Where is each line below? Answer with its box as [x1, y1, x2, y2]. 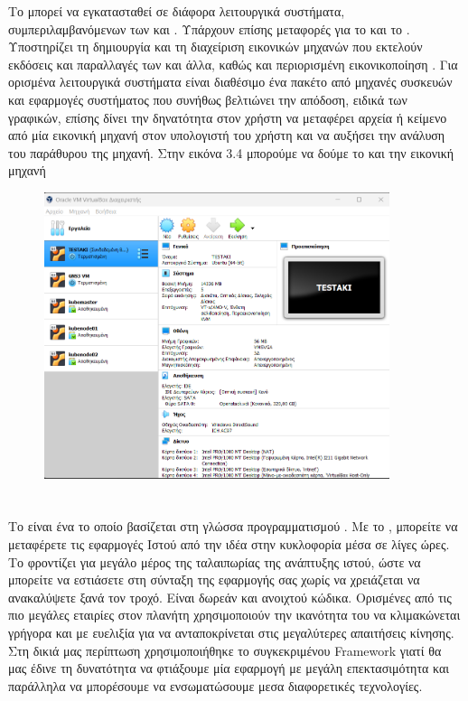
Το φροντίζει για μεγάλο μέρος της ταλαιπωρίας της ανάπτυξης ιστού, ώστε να [8, 552, 421, 571]
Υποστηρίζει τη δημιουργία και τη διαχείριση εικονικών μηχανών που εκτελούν [8, 37, 423, 56]
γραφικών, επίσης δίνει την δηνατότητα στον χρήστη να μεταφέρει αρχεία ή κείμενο [8, 107, 447, 126]
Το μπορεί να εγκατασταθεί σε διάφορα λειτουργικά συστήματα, [8, 2, 345, 20]
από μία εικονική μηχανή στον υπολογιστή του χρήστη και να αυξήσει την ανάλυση [8, 126, 445, 145]
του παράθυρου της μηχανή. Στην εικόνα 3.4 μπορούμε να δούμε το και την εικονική [8, 143, 454, 162]
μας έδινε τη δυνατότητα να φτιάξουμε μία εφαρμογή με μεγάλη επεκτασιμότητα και [8, 659, 450, 678]
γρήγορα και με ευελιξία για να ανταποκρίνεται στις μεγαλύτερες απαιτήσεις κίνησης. [8, 622, 454, 641]
